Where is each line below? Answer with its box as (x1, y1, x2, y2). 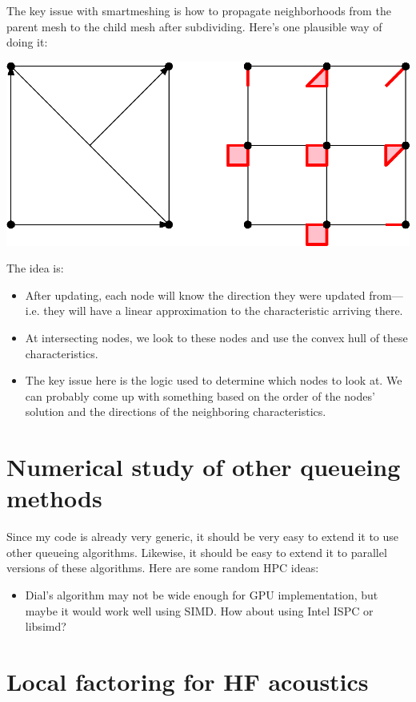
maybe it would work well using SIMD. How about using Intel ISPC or (25, 602, 374, 619)
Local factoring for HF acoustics (6, 664, 369, 697)
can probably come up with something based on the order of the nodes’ (25, 387, 375, 404)
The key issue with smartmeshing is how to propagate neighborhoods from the (6, 2, 391, 18)
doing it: (6, 34, 48, 50)
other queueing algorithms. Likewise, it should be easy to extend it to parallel (6, 543, 387, 560)
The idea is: (6, 260, 64, 276)
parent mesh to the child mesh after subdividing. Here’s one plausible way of (6, 18, 382, 34)
